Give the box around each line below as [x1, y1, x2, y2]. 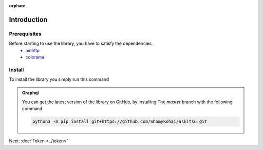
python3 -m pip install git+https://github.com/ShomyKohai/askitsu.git [32, 119, 207, 124]
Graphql [22, 90, 39, 96]
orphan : [9, 3, 26, 8]
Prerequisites [9, 30, 41, 37]
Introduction [9, 15, 48, 24]
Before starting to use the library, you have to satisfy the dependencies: [9, 40, 153, 46]
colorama [25, 54, 45, 60]
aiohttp [25, 47, 40, 53]
